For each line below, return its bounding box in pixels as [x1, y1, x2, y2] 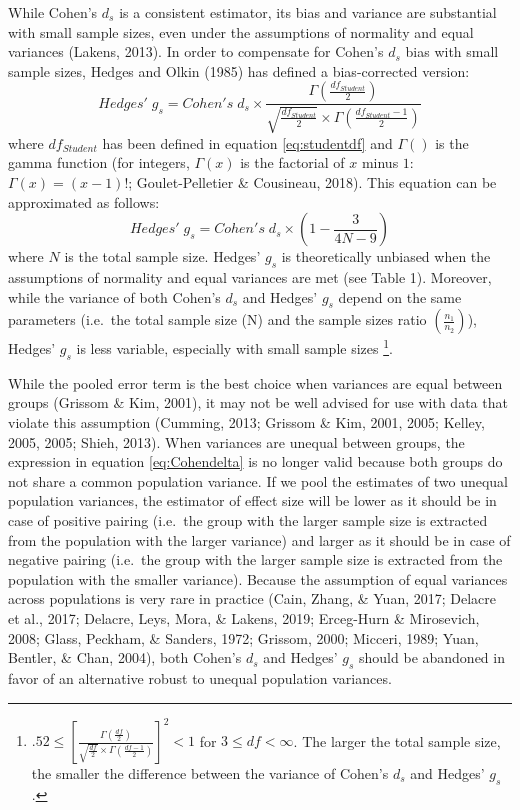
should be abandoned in [359, 647, 505, 668]
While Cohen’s [8, 2, 98, 22]
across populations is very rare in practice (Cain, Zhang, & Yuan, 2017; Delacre [8, 588, 497, 609]
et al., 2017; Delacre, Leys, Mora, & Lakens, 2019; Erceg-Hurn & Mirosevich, [8, 607, 480, 628]
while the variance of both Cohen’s [8, 286, 221, 307]
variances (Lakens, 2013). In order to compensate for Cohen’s [8, 41, 384, 62]
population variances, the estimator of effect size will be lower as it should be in [8, 490, 497, 511]
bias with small [405, 41, 499, 62]
